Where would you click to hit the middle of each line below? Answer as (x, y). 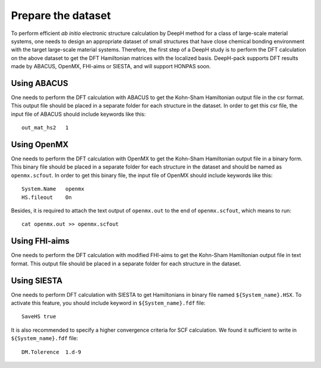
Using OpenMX (40, 145)
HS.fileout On (47, 197)
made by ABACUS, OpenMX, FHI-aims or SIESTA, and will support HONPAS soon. (111, 66)
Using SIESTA (37, 280)
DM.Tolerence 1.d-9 (51, 352)
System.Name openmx (53, 189)
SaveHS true (39, 317)
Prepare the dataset (61, 15)
